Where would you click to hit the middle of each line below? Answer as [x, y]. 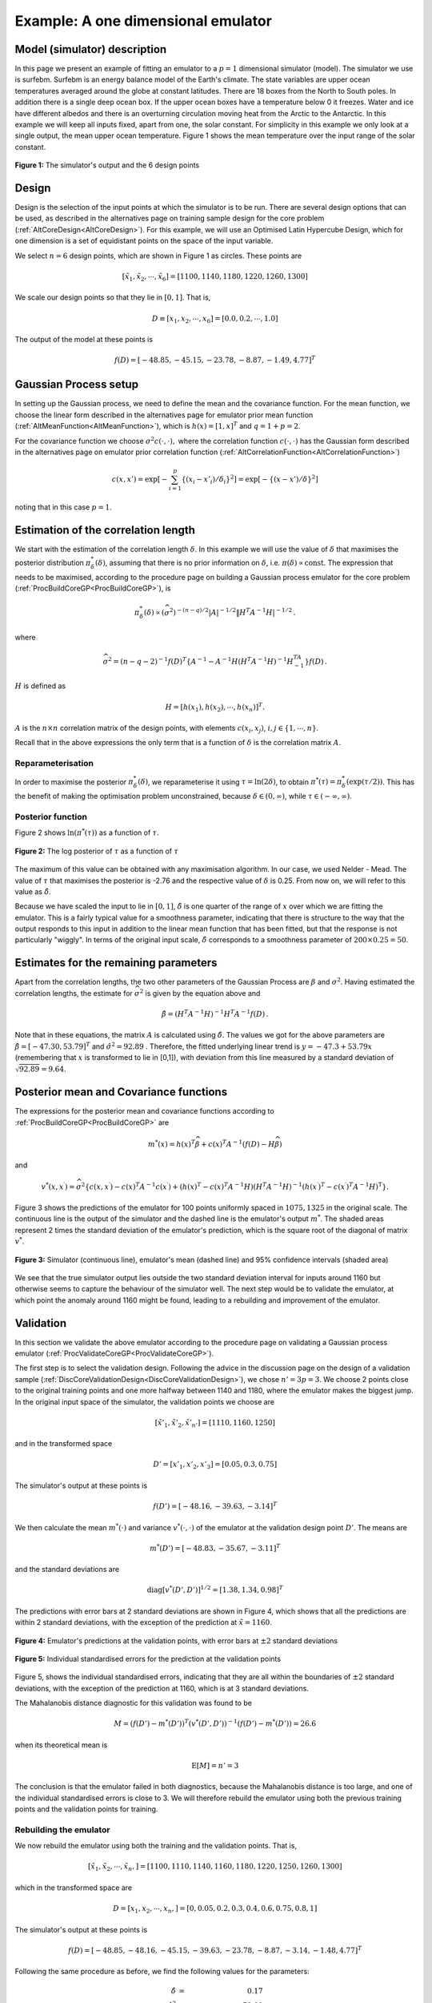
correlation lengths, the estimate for [74, 993]
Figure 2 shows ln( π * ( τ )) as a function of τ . [87, 832]
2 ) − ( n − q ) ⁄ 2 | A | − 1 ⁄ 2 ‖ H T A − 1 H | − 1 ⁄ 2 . [232, 612]
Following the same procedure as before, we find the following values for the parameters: [162, 1972]
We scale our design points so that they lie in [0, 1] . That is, [113, 297]
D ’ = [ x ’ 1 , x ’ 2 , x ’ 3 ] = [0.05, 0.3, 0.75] [215, 1465]
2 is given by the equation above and [200, 993]
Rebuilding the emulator [62, 1829]
